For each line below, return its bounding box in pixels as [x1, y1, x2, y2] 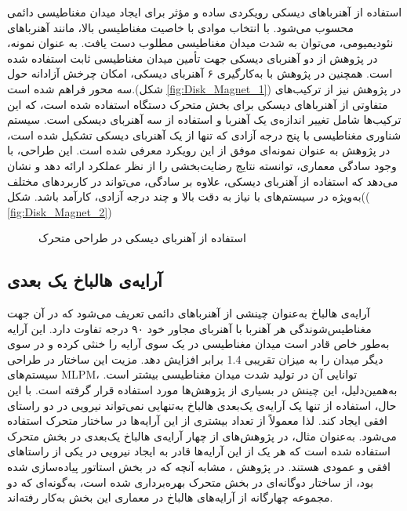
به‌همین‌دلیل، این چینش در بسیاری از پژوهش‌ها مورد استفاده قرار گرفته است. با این [7, 382, 398, 398]
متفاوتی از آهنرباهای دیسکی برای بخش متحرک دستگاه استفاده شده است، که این [7, 96, 388, 112]
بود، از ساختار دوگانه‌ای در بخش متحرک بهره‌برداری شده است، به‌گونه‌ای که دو [7, 473, 374, 490]
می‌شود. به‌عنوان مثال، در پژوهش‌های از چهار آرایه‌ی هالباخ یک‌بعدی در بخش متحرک [7, 427, 397, 444]
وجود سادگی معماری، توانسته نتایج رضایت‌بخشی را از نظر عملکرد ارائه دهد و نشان [7, 157, 397, 173]
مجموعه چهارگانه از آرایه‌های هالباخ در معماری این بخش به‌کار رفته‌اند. [7, 489, 333, 506]
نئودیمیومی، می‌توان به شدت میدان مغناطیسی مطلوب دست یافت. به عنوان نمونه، [7, 34, 394, 51]
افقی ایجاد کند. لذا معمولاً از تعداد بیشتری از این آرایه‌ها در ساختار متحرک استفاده [7, 412, 387, 429]
